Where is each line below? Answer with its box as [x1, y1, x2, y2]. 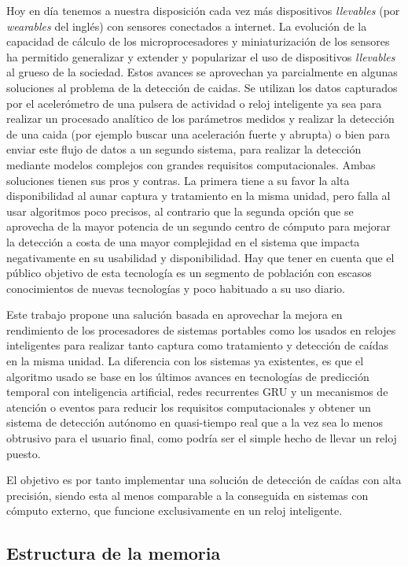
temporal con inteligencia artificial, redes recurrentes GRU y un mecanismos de [6, 383, 388, 400]
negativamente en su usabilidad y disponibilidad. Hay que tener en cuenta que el [6, 249, 395, 265]
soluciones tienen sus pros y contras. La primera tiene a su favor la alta [6, 172, 350, 188]
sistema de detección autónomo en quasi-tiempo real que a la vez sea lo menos [6, 414, 384, 431]
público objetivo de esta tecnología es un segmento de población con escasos [6, 265, 372, 281]
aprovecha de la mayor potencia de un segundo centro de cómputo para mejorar [6, 218, 391, 235]
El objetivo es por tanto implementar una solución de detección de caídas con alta [6, 472, 402, 488]
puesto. [6, 445, 41, 461]
